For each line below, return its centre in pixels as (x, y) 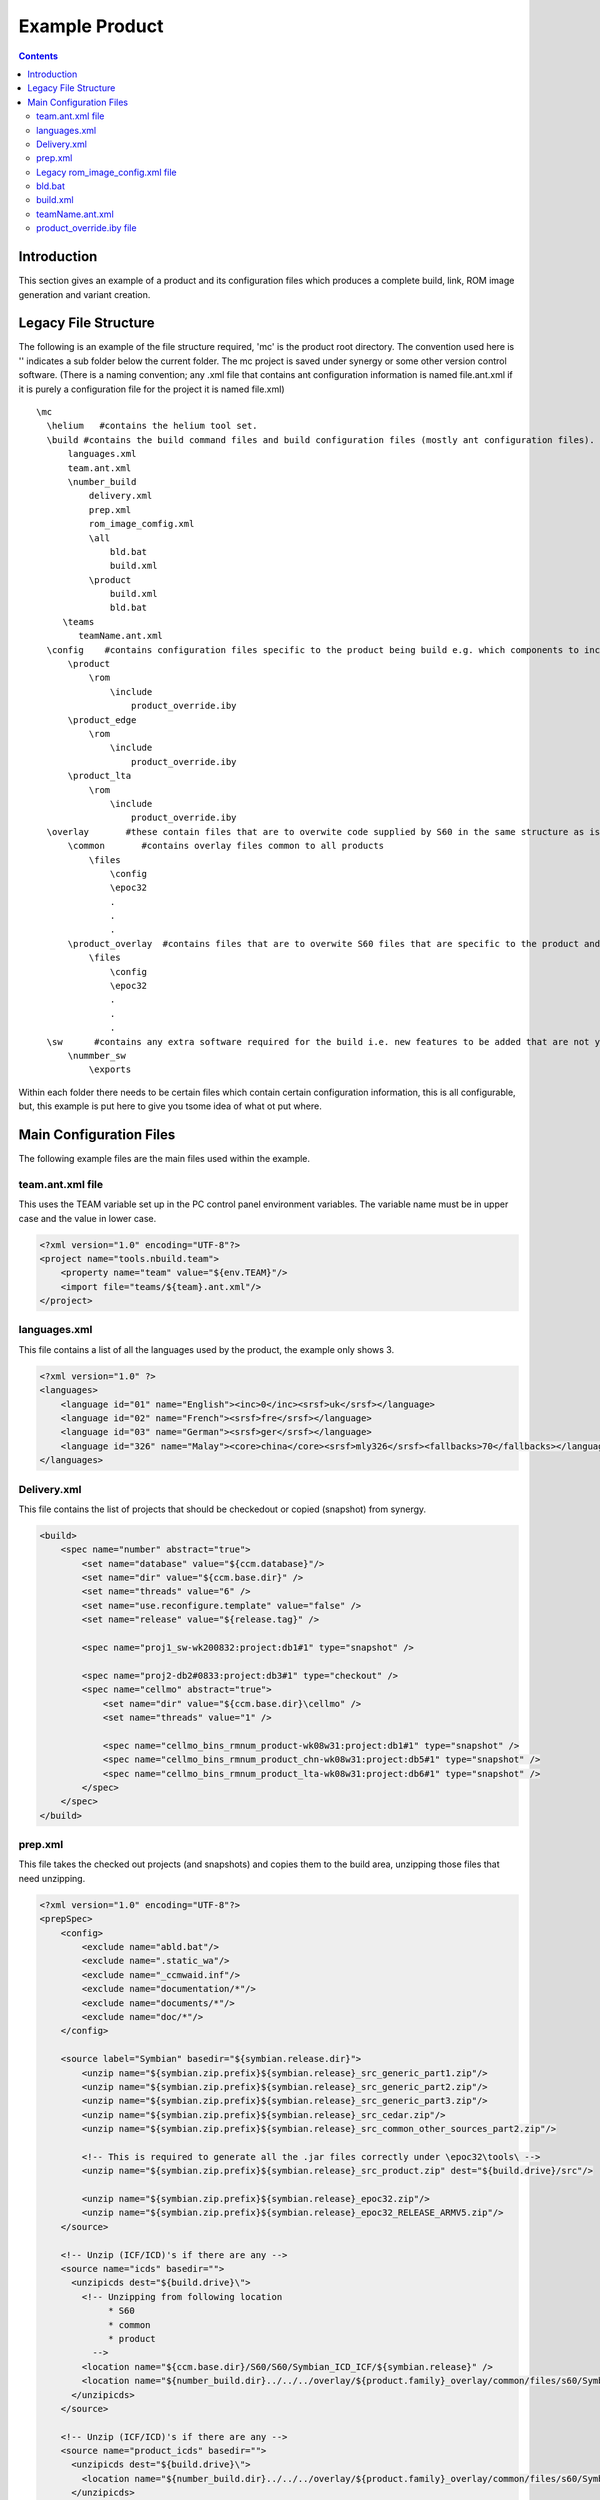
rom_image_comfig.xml (141, 524)
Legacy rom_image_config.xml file (106, 172)
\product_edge (102, 719)
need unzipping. (52, 1878)
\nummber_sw (97, 1055)
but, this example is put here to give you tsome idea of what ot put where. (170, 1106)
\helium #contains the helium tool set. (152, 426)
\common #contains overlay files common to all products (226, 846)
